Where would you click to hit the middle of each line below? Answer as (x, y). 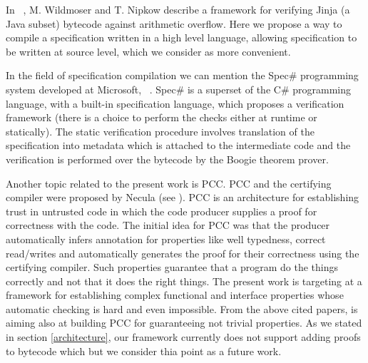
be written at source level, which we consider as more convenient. (148, 51)
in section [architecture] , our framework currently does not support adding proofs (183, 337)
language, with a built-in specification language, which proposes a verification (175, 103)
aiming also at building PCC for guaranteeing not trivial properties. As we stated (184, 323)
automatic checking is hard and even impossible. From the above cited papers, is (182, 308)
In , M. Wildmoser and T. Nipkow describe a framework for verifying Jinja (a (178, 9)
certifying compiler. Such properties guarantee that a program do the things (172, 267)
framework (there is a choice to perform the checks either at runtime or (162, 117)
